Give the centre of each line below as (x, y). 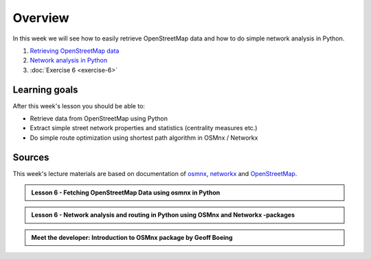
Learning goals (45, 89)
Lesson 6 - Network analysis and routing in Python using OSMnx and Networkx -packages (163, 215)
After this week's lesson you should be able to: (79, 106)
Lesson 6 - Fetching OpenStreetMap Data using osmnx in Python (126, 193)
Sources (31, 157)
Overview (41, 18)
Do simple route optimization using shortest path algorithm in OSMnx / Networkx (144, 138)
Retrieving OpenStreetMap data (75, 51)
